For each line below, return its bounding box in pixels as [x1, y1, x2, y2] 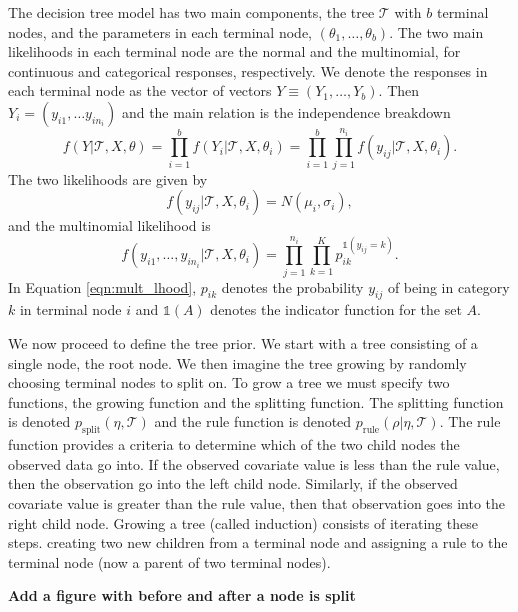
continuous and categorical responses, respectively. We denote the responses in [8, 60, 488, 81]
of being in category [387, 276, 510, 297]
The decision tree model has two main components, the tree [8, 2, 375, 22]
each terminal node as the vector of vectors [8, 80, 272, 101]
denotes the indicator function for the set [210, 299, 462, 320]
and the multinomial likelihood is [8, 215, 211, 236]
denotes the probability [221, 276, 364, 297]
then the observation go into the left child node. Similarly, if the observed [8, 473, 458, 494]
